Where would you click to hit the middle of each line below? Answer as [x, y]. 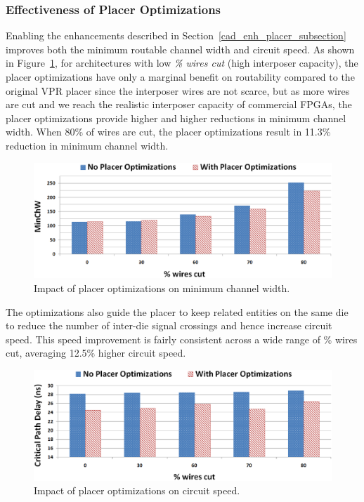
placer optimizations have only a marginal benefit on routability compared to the [180, 77]
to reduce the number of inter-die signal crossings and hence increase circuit [169, 325]
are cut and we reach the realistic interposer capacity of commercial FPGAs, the [179, 104]
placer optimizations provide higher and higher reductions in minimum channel [176, 118]
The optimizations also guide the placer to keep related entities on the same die [177, 311]
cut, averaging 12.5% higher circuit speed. [96, 353]
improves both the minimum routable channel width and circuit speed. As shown [180, 49]
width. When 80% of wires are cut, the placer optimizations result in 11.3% [168, 132]
